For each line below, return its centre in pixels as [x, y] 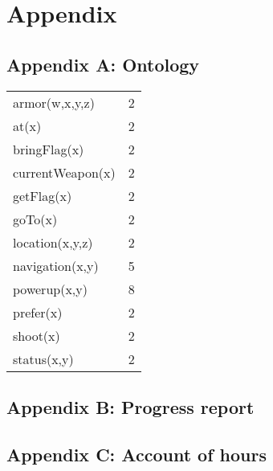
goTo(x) [35, 219]
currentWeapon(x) [64, 172]
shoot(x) [37, 335]
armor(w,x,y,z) [54, 102]
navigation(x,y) [56, 265]
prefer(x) [38, 312]
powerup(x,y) [50, 289]
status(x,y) [43, 358]
